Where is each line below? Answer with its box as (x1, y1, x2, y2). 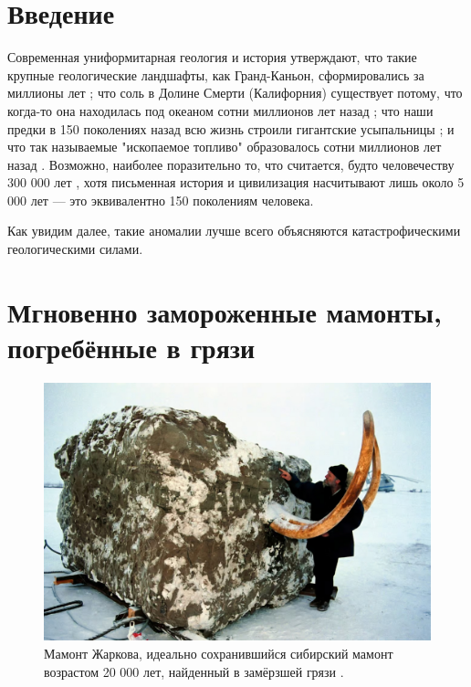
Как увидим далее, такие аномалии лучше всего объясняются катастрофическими (7, 221, 461, 240)
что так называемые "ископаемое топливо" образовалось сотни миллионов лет (7, 137, 442, 156)
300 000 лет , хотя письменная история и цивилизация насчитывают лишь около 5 (7, 173, 465, 192)
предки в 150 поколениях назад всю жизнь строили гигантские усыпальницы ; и (7, 119, 455, 138)
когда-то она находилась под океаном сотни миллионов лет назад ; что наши (7, 100, 434, 120)
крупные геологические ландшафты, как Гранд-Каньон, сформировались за (7, 65, 424, 84)
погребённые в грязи (7, 329, 256, 366)
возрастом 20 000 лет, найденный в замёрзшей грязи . (44, 661, 344, 681)
